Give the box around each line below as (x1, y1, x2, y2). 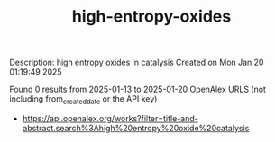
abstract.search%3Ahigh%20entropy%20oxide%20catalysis (22, 122, 250, 133)
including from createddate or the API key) (9, 93, 158, 106)
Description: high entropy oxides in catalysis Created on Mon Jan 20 (9, 57, 264, 68)
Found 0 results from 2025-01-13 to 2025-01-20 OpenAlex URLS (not (9, 84, 266, 95)
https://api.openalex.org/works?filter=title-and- (22, 112, 198, 123)
